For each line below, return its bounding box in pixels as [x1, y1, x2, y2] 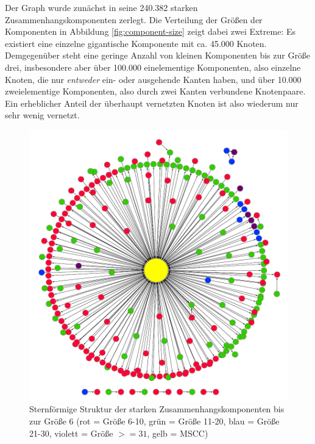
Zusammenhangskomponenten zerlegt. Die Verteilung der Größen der [5, 13, 263, 26]
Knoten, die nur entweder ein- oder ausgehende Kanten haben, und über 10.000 [5, 73, 302, 85]
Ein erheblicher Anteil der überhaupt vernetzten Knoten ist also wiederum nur [5, 96, 299, 109]
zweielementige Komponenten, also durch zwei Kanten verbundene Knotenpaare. [5, 85, 306, 98]
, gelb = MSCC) [147, 426, 208, 439]
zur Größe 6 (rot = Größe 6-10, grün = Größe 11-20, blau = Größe [29, 415, 280, 427]
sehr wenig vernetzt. [5, 109, 80, 121]
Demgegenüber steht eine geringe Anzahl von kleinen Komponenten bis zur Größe [5, 49, 311, 62]
